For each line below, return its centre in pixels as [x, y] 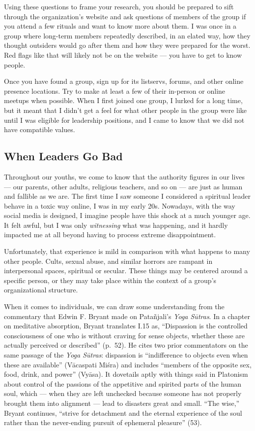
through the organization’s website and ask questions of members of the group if [125, 16]
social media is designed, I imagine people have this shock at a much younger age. [127, 215]
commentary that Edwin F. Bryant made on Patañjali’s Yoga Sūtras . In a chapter [127, 316]
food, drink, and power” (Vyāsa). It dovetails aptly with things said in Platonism [126, 374]
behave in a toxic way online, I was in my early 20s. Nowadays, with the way [120, 205]
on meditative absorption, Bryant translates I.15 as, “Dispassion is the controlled [126, 326]
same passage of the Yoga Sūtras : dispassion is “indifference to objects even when [126, 355]
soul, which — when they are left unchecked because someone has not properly [123, 393]
